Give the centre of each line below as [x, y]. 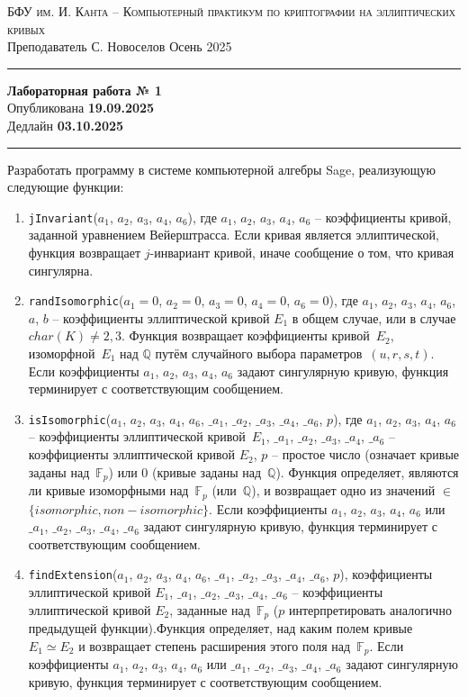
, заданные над [210, 609]
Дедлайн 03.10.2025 [66, 125]
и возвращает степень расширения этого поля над [215, 645]
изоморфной [62, 353]
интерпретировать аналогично [370, 609]
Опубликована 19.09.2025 [81, 108]
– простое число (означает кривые [366, 454]
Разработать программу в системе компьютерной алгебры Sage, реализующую [221, 169]
